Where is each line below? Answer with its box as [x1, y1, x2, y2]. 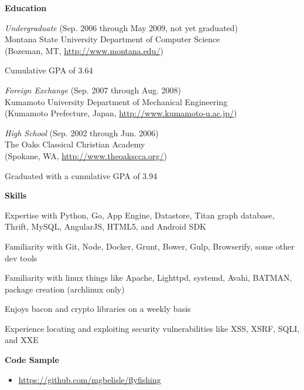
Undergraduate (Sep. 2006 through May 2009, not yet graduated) [5, 21, 238, 33]
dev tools [5, 251, 37, 264]
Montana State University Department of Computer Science [5, 33, 220, 45]
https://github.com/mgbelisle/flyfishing [18, 373, 161, 385]
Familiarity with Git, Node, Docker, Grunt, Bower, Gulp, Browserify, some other [5, 240, 295, 252]
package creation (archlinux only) [5, 283, 125, 295]
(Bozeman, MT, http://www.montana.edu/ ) [5, 44, 163, 56]
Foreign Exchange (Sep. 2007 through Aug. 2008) [5, 83, 181, 96]
